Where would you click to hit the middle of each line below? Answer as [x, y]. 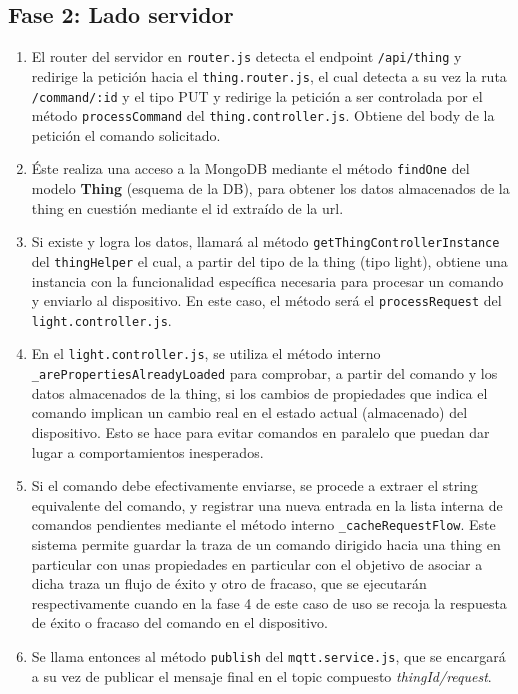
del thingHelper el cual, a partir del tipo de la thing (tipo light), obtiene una [269, 260]
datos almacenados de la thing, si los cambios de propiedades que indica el [259, 392]
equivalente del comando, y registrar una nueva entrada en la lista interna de [267, 504]
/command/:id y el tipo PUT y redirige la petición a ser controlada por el [257, 95]
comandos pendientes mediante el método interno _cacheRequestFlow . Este [263, 524]
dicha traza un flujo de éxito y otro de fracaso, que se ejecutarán [229, 583]
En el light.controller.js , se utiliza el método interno [206, 353]
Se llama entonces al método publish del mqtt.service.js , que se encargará [268, 655]
